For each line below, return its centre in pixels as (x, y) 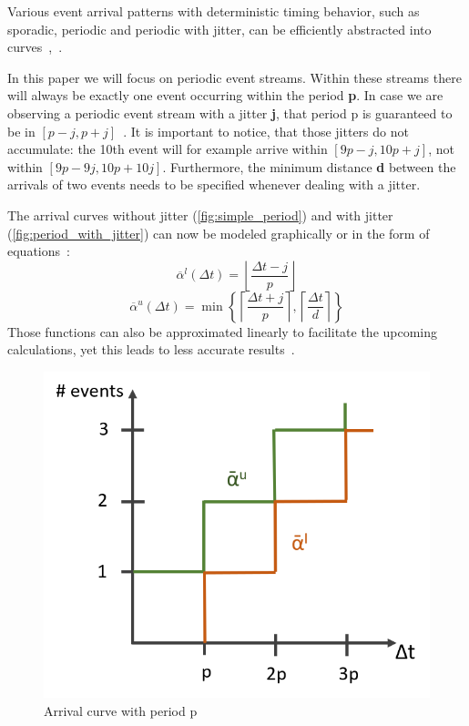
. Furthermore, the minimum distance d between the (309, 166)
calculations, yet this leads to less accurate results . (151, 349)
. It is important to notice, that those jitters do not (266, 131)
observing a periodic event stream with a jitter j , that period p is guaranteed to (230, 112)
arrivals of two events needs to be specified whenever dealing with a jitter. (214, 184)
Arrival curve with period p (121, 710)
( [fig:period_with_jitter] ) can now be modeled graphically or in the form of (219, 233)
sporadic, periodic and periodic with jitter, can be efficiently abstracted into (219, 29)
